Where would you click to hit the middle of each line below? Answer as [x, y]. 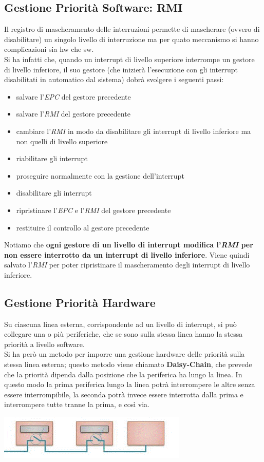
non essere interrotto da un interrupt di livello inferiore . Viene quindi [127, 254]
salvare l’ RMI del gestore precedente [73, 114]
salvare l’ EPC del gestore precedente [73, 96]
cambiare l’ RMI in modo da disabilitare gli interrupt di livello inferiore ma [134, 131]
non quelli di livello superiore [62, 141]
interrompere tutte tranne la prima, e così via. [77, 404]
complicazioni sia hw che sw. [49, 49]
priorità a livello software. [44, 344]
